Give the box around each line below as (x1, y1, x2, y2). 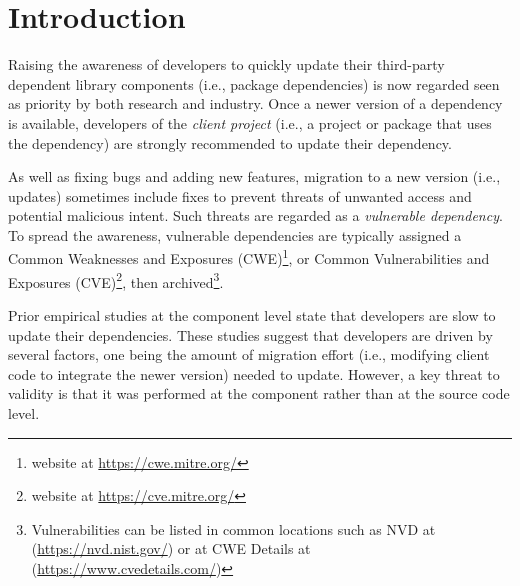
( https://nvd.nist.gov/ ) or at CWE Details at (31, 538, 311, 559)
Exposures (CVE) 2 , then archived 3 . (8, 268, 224, 292)
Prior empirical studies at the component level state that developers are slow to (8, 304, 496, 325)
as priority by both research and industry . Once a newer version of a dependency (8, 93, 503, 114)
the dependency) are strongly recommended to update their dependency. (8, 132, 452, 153)
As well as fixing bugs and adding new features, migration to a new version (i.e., (8, 166, 501, 187)
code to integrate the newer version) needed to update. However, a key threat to (8, 363, 500, 384)
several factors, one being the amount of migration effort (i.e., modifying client (8, 344, 490, 365)
